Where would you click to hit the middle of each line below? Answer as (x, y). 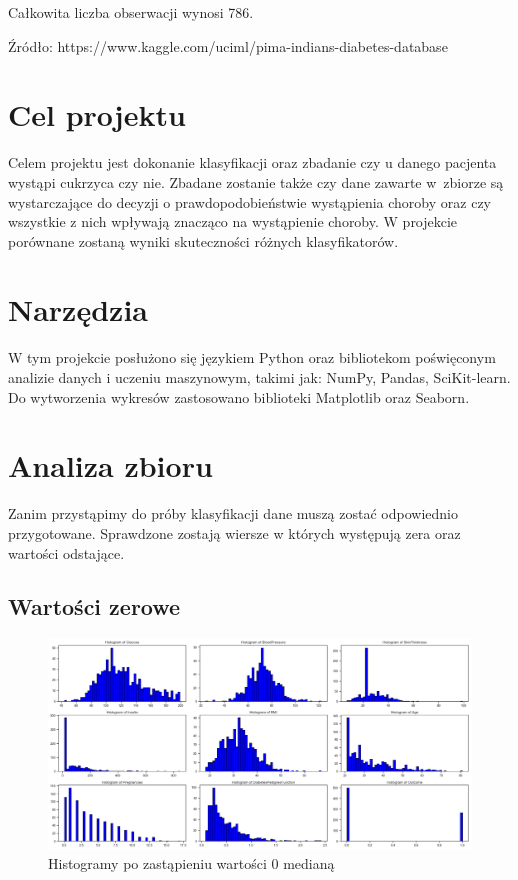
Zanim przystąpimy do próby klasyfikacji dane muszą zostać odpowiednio (233, 513)
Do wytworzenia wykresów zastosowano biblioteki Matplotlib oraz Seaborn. (239, 396)
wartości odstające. (66, 552)
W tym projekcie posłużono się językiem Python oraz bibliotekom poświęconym (252, 357)
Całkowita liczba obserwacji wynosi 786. (131, 12)
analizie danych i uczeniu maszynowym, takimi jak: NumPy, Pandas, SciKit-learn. (259, 377)
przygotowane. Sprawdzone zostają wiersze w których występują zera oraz (234, 532)
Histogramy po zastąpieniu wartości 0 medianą (191, 862)
